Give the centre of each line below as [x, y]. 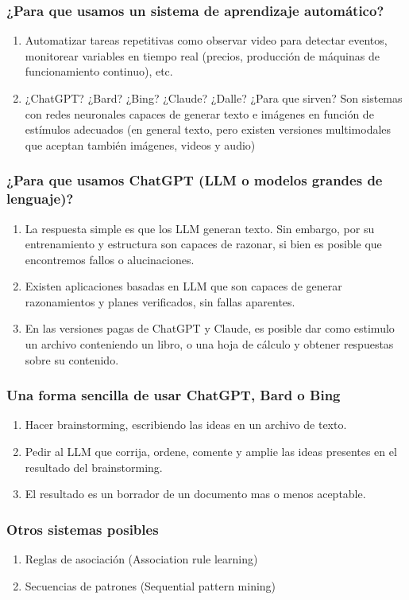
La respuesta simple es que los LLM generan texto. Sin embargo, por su [200, 228]
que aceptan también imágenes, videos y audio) [140, 144]
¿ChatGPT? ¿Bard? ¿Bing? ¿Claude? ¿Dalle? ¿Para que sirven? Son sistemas [214, 98]
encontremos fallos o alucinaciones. [110, 259]
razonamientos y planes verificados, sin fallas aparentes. [160, 301]
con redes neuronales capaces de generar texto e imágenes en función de [199, 113]
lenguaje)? [40, 199]
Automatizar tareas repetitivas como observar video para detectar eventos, [206, 40]
